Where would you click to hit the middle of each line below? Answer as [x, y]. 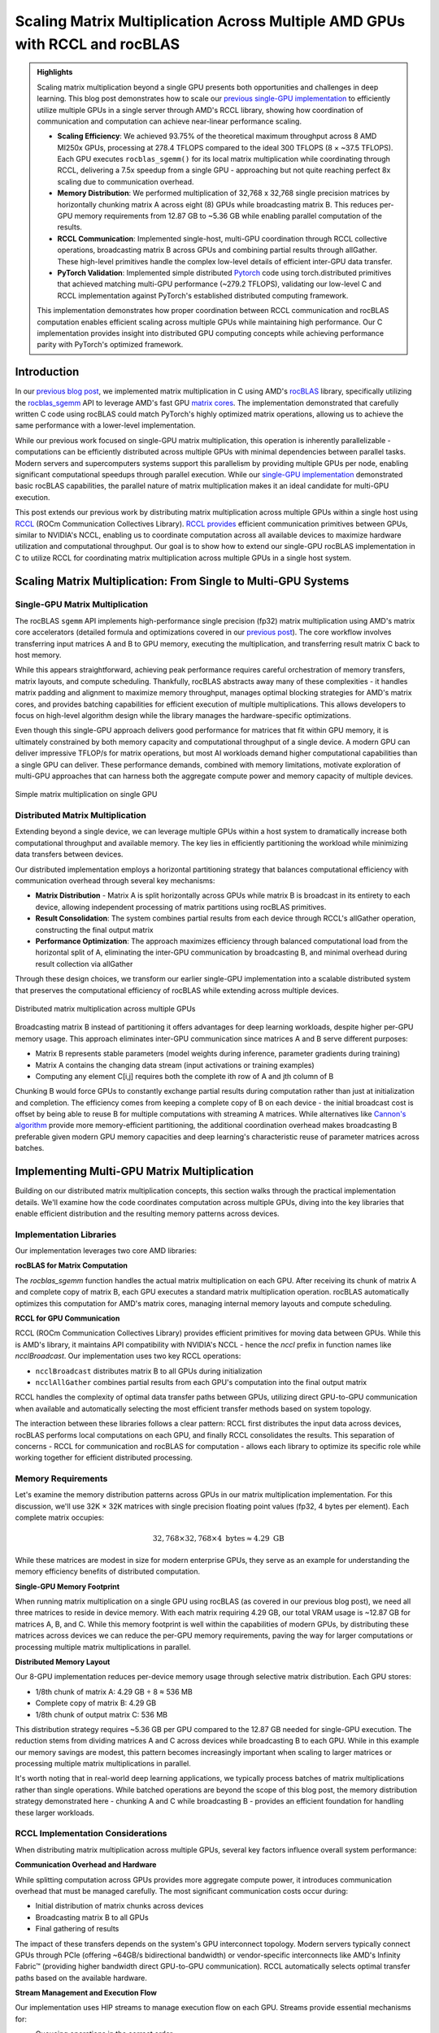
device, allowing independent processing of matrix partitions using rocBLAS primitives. [181, 907]
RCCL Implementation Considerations [91, 1834]
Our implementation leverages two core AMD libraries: [106, 1251]
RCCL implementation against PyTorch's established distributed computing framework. [203, 295]
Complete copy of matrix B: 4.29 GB [96, 1703]
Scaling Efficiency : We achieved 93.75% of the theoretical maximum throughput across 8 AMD [217, 136]
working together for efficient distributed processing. [104, 1458]
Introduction [47, 372]
